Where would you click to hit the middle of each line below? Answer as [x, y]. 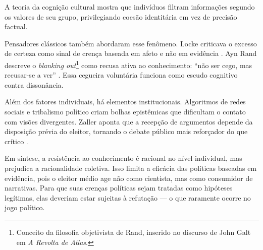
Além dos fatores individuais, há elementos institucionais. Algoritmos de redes [125, 102]
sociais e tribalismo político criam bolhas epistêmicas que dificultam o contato [125, 111]
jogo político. [25, 207]
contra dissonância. [34, 84]
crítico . [16, 141]
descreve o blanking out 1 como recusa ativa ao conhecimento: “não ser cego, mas [128, 64]
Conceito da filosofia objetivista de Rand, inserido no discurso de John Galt [134, 232]
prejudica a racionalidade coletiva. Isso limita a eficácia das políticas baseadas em [131, 168]
